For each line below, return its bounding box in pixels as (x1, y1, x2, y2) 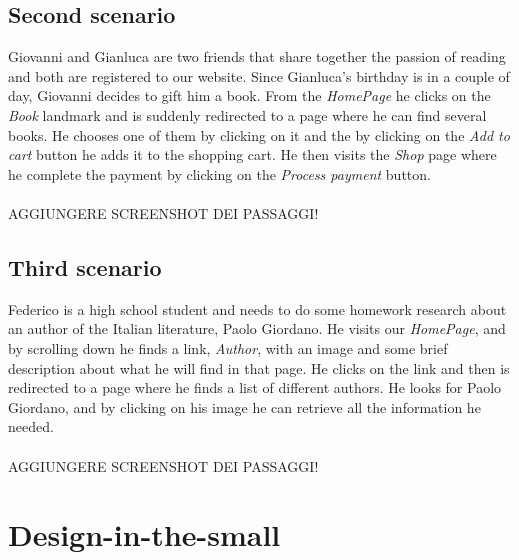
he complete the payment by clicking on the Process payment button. (8, 163, 431, 184)
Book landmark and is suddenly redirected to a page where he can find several (8, 104, 487, 125)
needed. (8, 416, 54, 437)
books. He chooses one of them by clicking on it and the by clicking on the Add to (8, 124, 510, 145)
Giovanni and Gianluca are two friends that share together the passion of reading (8, 46, 506, 67)
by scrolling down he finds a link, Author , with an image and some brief (8, 337, 448, 358)
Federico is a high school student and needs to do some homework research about (8, 298, 507, 319)
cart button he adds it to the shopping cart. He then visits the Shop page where (8, 144, 497, 165)
